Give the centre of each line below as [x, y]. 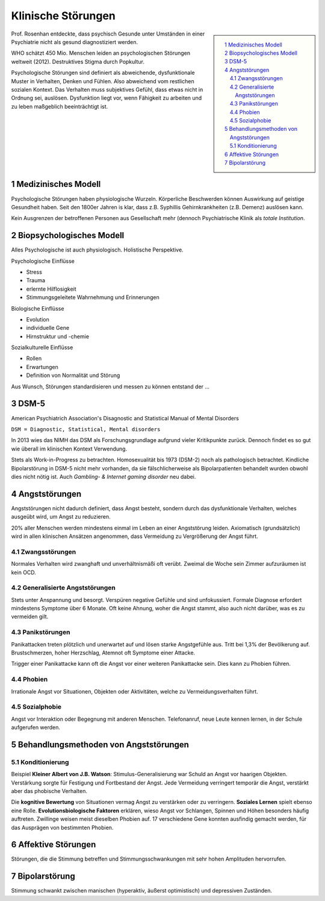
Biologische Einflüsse [38, 308]
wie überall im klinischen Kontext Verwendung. [69, 449]
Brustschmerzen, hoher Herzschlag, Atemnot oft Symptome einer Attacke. [103, 653]
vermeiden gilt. [30, 617]
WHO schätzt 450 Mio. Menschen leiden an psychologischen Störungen [101, 53]
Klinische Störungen [63, 16]
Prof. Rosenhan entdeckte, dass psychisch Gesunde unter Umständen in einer [108, 34]
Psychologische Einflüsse [43, 261]
